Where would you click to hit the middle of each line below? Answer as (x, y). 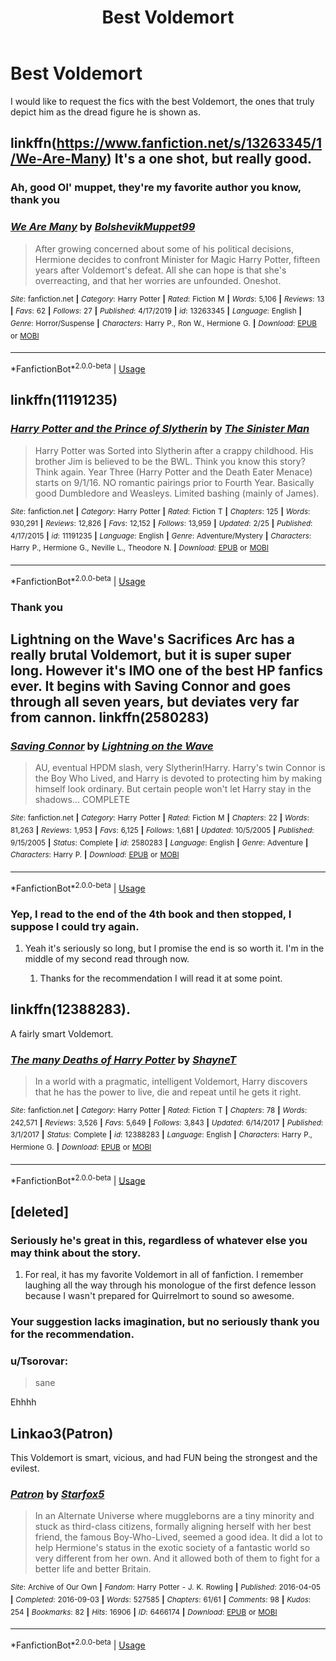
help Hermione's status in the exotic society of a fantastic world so (172, 1548)
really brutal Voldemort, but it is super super (151, 655)
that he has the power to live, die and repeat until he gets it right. (168, 1092)
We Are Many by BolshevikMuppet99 (103, 227)
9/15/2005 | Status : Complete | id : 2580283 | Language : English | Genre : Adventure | (159, 842)
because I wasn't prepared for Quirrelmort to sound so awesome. (159, 1296)
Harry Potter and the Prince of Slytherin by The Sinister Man (160, 429)
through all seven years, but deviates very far (155, 702)
